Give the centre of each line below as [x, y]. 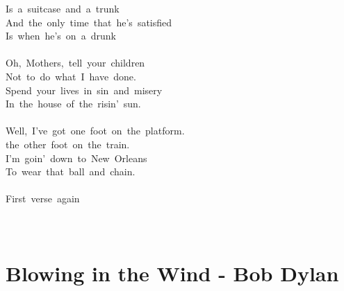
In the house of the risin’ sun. [73, 104]
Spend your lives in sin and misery [84, 90]
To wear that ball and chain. [71, 171]
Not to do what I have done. [71, 76]
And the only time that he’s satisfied [89, 22]
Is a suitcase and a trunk [63, 8]
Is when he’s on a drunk [61, 36]
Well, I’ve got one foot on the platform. [95, 131]
